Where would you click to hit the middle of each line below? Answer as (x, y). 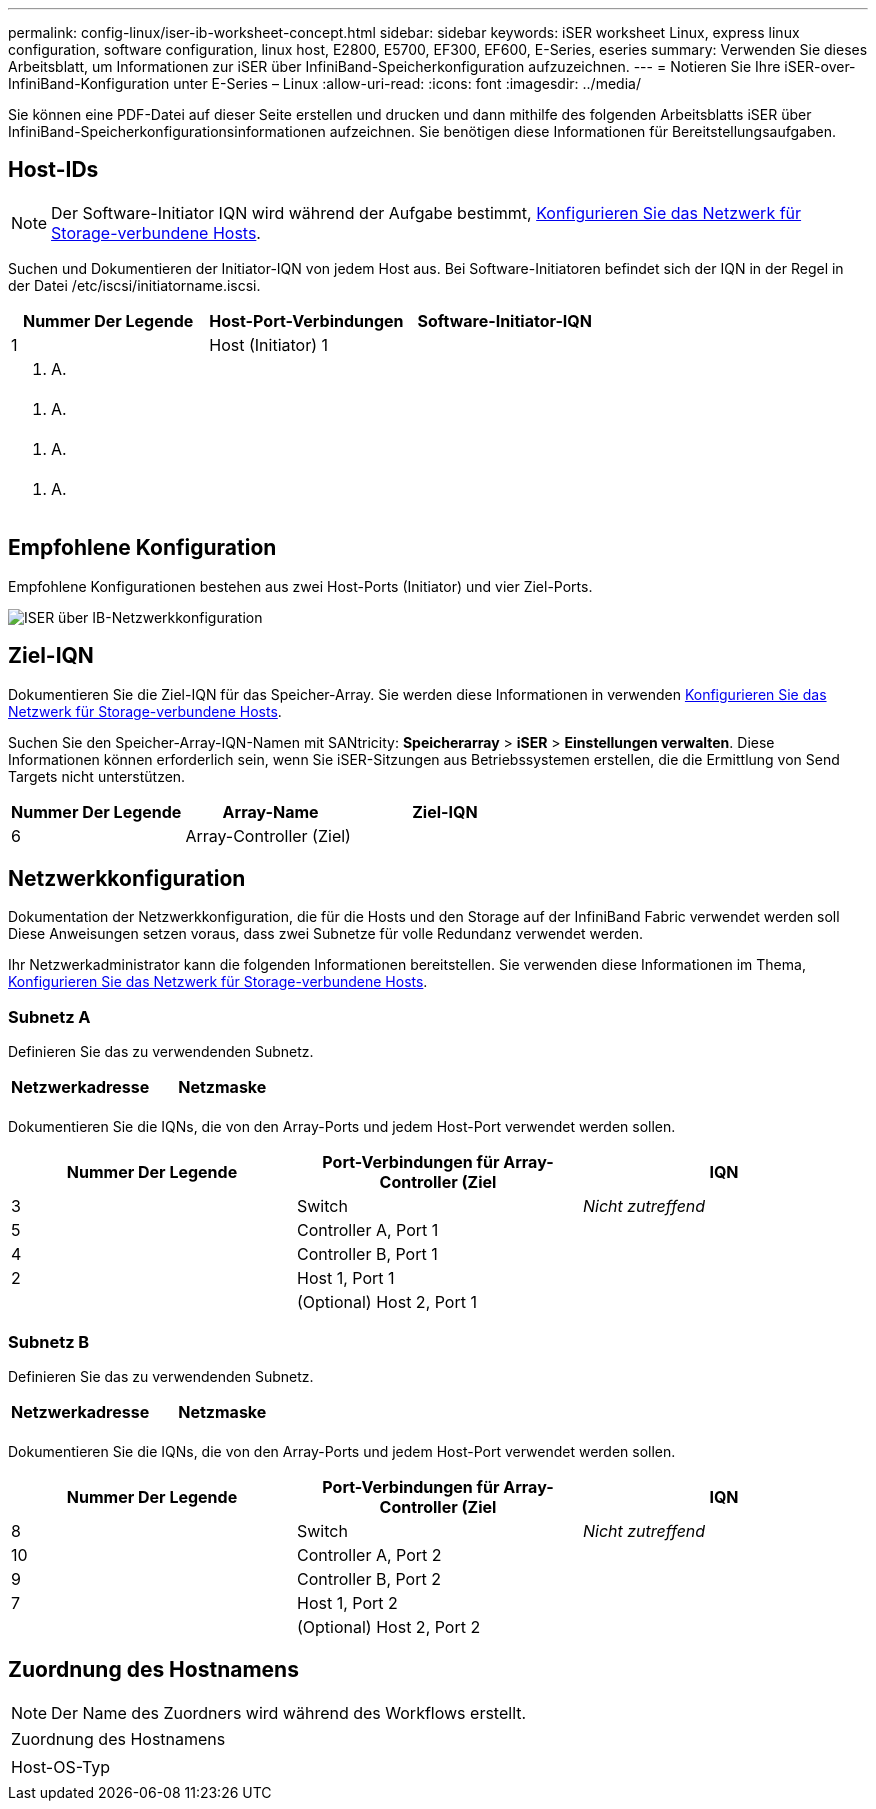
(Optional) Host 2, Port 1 (386, 1302)
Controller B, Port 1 (367, 1254)
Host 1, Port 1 (345, 1278)
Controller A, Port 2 (369, 1554)
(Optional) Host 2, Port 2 (388, 1626)
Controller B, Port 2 (368, 1578)
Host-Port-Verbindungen (306, 320)
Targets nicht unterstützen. (97, 776)
